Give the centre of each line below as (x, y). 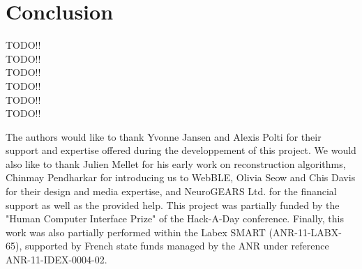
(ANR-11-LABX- (305, 232)
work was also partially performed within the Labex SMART (136, 232)
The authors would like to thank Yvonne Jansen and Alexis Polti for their (164, 136)
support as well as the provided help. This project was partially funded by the (173, 205)
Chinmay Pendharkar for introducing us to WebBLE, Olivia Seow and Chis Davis (181, 177)
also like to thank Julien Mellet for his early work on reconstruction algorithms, (176, 163)
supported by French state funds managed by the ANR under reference (177, 246)
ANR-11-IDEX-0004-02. (56, 260)
